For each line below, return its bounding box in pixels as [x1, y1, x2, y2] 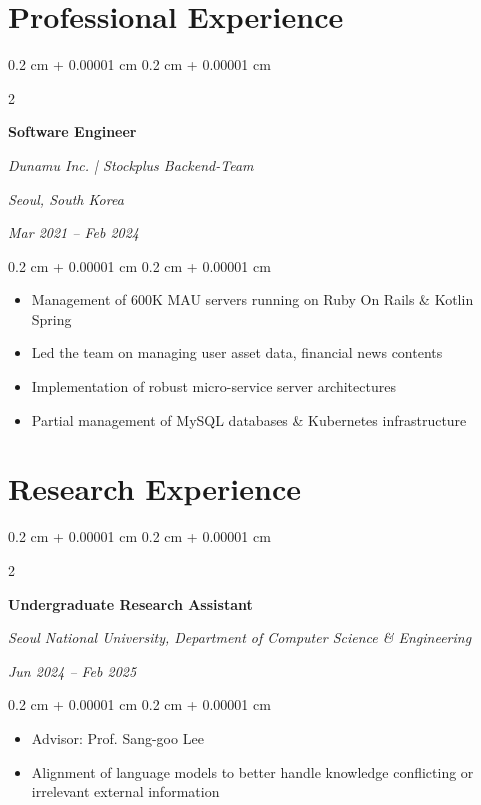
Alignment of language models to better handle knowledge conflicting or [31, 761, 474, 782]
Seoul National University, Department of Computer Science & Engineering [8, 627, 472, 648]
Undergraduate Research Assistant [8, 593, 253, 614]
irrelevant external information [31, 781, 220, 802]
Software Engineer [8, 121, 137, 142]
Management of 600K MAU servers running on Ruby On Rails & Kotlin [31, 289, 474, 310]
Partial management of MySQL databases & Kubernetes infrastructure [31, 409, 467, 430]
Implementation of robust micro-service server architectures [31, 376, 396, 397]
